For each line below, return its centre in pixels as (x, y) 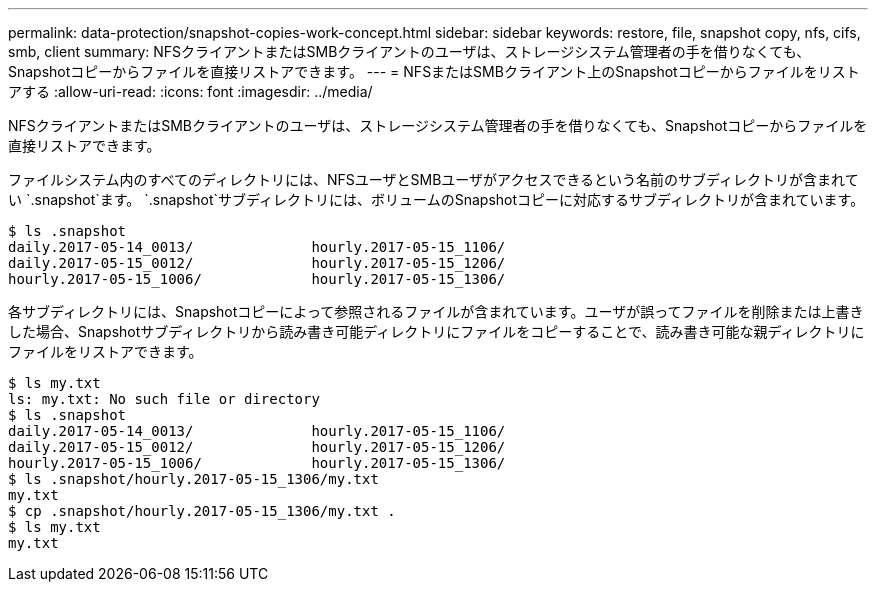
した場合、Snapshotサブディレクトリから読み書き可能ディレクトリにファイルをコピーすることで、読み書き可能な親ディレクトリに (436, 331)
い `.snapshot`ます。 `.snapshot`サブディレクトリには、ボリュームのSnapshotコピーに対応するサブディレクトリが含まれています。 (436, 199)
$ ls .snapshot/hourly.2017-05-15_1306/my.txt (193, 479)
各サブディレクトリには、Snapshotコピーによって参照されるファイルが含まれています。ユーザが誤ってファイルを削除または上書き (436, 311)
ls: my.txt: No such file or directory (164, 399)
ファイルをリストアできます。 (105, 351)
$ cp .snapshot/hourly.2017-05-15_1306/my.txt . (202, 511)
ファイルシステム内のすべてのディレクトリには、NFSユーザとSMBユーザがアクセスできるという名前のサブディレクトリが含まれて (433, 179)
